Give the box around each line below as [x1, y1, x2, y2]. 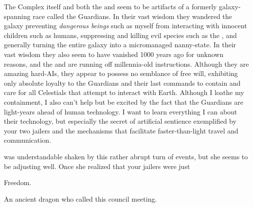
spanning [4, 11, 31, 21]
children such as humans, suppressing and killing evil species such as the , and [4, 30, 237, 40]
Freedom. [4, 177, 32, 188]
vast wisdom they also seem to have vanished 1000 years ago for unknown [4, 49, 224, 59]
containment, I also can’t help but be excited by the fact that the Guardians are [4, 96, 243, 107]
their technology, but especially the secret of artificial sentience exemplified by [4, 116, 236, 126]
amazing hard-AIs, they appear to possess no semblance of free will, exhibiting [4, 68, 238, 78]
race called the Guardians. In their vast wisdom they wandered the [33, 11, 232, 21]
